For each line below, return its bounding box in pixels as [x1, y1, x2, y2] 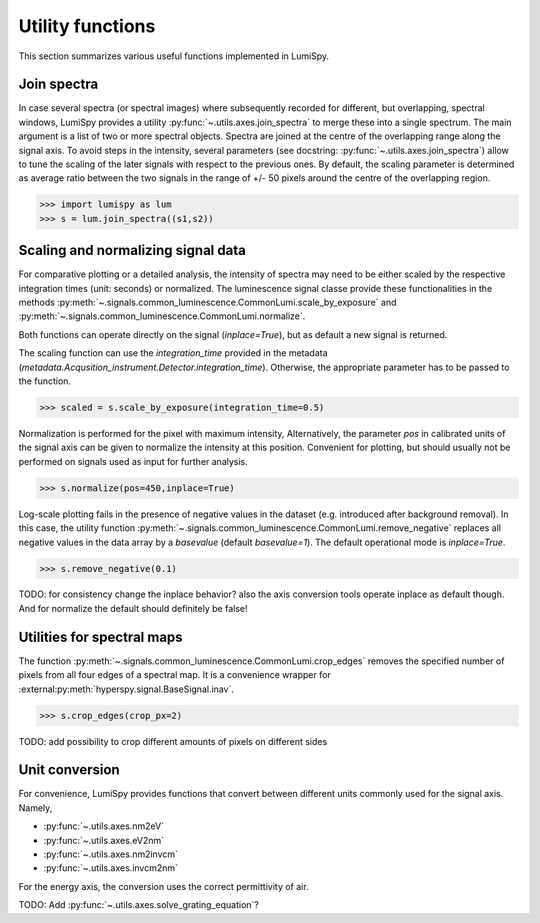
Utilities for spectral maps [18, 628, 184, 645]
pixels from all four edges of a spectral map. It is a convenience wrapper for [18, 669, 332, 681]
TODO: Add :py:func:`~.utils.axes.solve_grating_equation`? [18, 899, 259, 911]
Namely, [18, 801, 53, 814]
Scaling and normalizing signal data [18, 242, 247, 259]
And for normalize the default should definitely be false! [18, 602, 248, 614]
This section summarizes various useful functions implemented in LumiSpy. [18, 50, 330, 62]
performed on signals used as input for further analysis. [18, 455, 249, 467]
